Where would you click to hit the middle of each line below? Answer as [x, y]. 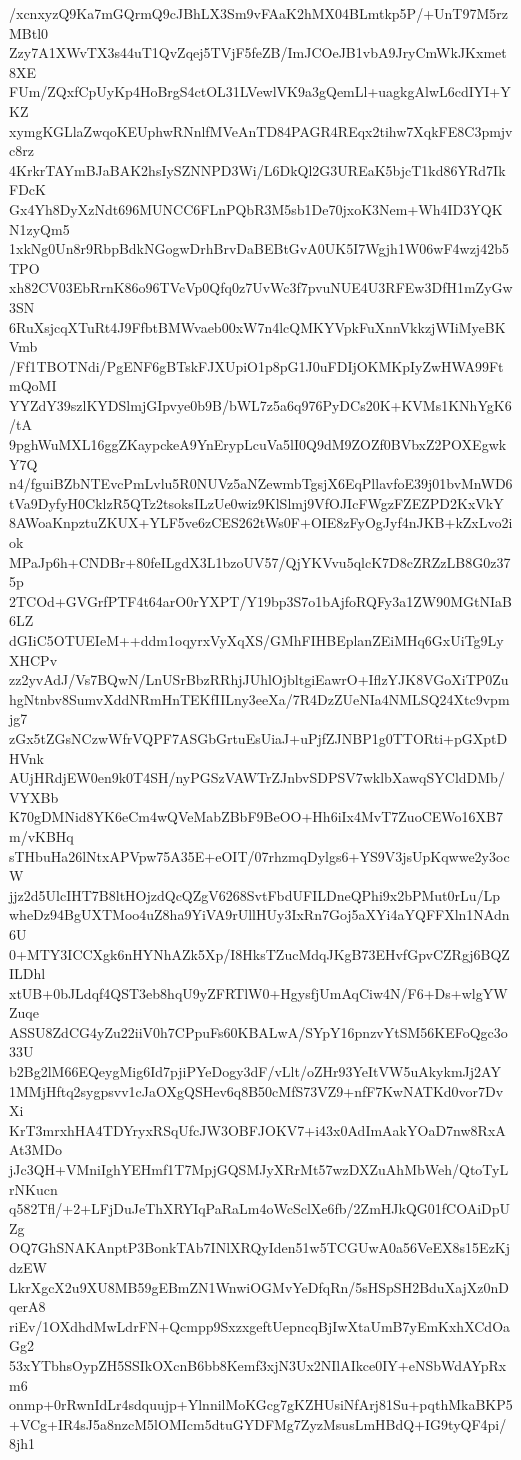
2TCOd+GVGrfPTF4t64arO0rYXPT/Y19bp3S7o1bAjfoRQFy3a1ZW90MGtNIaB [260, 600]
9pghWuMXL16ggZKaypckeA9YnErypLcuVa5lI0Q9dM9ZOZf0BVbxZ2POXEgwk [258, 444]
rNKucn [33, 1188]
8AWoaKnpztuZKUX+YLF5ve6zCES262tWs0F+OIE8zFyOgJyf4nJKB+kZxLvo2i [261, 522]
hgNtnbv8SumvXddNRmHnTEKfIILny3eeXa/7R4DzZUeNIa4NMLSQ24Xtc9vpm [259, 698]
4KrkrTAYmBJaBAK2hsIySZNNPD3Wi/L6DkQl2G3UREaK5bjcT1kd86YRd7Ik [257, 169]
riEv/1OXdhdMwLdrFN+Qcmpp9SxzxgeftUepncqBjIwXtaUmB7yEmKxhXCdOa [260, 1325]
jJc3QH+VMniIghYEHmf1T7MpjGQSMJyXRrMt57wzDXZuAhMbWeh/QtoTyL [259, 1169]
